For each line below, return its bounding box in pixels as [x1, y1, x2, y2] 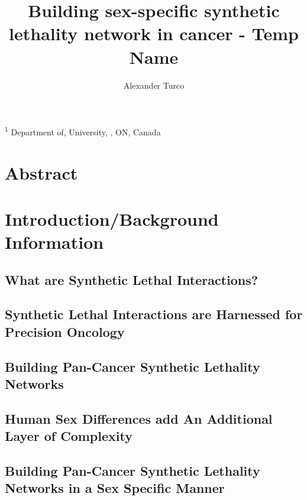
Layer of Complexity [5, 427, 133, 445]
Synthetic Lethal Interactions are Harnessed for [5, 305, 303, 323]
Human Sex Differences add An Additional [5, 409, 273, 427]
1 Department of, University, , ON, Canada [5, 124, 161, 138]
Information [5, 230, 104, 254]
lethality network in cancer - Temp [9, 21, 299, 46]
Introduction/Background [5, 206, 219, 230]
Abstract [5, 160, 78, 184]
